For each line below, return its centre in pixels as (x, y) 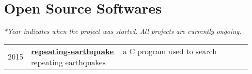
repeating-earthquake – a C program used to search (124, 51)
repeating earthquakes (68, 62)
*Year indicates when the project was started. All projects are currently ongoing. (123, 31)
